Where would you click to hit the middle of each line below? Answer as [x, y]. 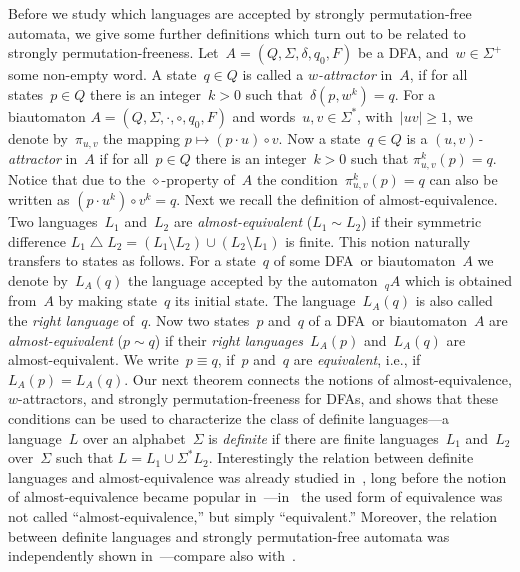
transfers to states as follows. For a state [132, 260]
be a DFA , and [403, 52]
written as [39, 199]
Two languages [53, 221]
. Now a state [319, 137]
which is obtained [458, 279]
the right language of [71, 319]
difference [37, 240]
